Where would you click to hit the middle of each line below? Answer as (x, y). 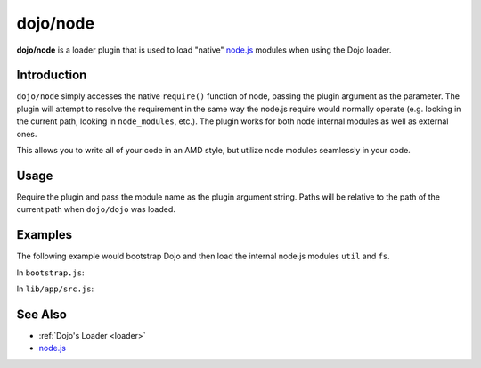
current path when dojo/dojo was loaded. (96, 209)
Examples (45, 235)
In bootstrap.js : (50, 273)
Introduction (52, 75)
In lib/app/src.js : (55, 289)
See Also (41, 314)
